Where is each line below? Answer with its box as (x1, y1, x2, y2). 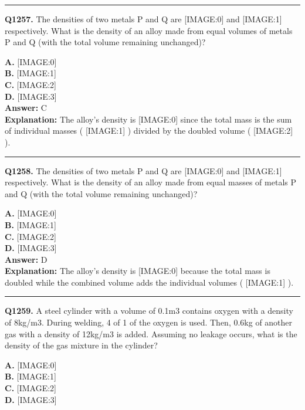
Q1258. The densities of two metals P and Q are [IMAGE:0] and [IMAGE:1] (5, 164, 282, 177)
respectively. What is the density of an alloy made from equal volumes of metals (5, 24, 293, 36)
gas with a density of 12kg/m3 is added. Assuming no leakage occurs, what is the (5, 327, 297, 340)
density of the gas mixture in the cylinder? (5, 339, 158, 351)
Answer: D (5, 253, 48, 265)
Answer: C (5, 101, 47, 114)
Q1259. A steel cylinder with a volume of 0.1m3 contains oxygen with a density (5, 304, 293, 317)
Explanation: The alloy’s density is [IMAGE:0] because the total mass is (5, 265, 270, 277)
